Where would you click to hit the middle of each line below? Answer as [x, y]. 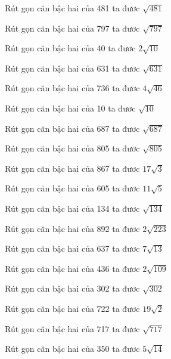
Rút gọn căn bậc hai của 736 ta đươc [72, 88]
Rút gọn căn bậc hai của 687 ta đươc [72, 128]
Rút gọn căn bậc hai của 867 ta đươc [72, 168]
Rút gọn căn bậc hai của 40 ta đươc [70, 48]
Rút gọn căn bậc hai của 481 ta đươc [72, 8]
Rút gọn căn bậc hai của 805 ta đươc [72, 148]
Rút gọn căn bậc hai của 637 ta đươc [72, 248]
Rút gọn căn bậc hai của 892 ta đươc [72, 228]
